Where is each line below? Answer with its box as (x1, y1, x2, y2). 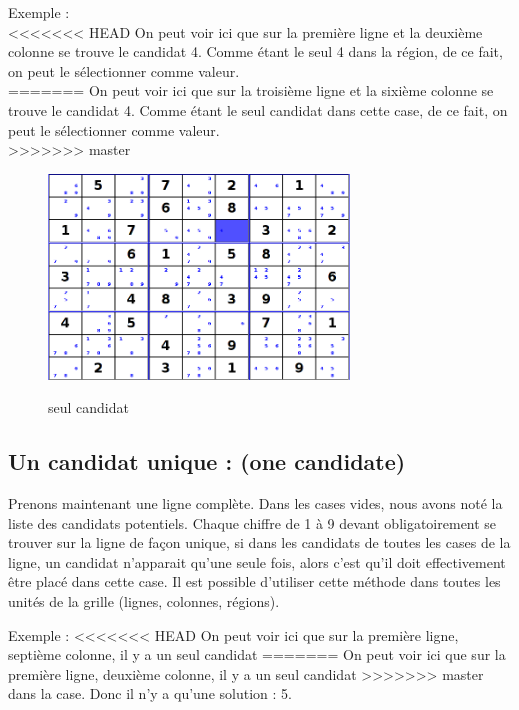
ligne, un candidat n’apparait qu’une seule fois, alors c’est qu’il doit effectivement (8, 551, 506, 572)
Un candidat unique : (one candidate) (8, 446, 406, 477)
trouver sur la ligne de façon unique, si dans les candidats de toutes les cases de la (8, 532, 511, 553)
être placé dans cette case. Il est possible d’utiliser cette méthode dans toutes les (8, 571, 501, 592)
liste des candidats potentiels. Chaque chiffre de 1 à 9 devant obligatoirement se (8, 512, 497, 533)
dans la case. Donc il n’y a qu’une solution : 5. (8, 683, 292, 704)
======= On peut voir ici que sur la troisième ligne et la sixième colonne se (8, 80, 494, 101)
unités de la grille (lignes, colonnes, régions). (8, 590, 280, 611)
